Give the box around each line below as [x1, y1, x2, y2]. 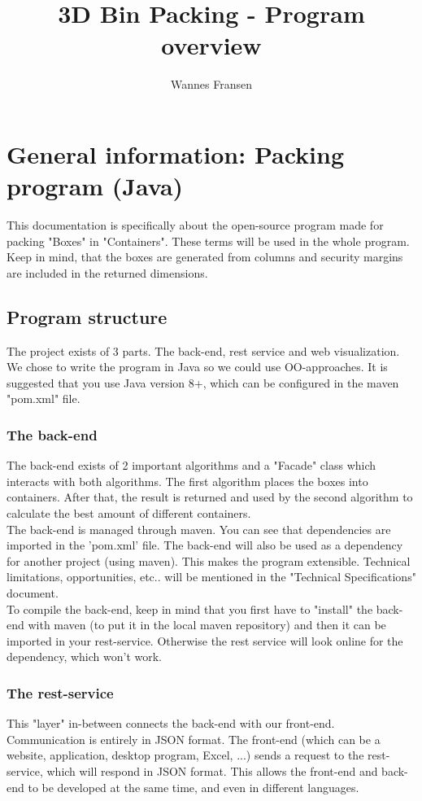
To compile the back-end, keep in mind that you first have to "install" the [7, 600, 373, 617]
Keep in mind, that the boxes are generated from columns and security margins [7, 248, 403, 265]
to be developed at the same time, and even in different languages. [28, 778, 359, 795]
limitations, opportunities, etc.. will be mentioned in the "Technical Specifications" [7, 568, 416, 585]
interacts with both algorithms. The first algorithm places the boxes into [7, 472, 368, 489]
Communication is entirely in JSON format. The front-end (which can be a [7, 730, 381, 747]
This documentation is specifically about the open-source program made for [7, 217, 384, 234]
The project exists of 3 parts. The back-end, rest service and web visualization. [7, 342, 400, 359]
